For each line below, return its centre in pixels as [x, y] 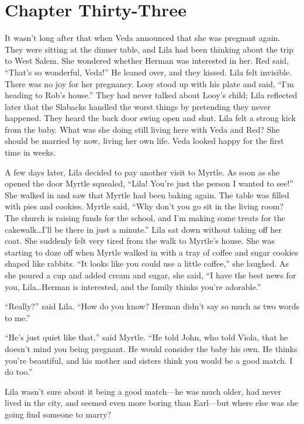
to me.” [18, 317]
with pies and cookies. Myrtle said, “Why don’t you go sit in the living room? [144, 206]
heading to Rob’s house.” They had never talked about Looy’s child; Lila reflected [151, 95]
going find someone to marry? [58, 414]
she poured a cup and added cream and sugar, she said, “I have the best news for [151, 275]
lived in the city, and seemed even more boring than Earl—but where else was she [151, 403]
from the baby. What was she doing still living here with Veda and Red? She [142, 129]
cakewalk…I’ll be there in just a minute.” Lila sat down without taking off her [143, 229]
